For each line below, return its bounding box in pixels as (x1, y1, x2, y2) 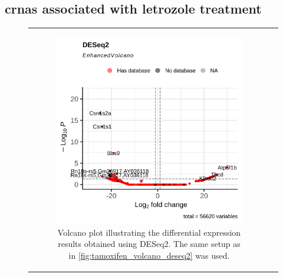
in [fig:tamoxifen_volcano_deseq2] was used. (68, 249, 230, 261)
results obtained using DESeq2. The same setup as (58, 238, 241, 250)
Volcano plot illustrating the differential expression (57, 226, 241, 238)
